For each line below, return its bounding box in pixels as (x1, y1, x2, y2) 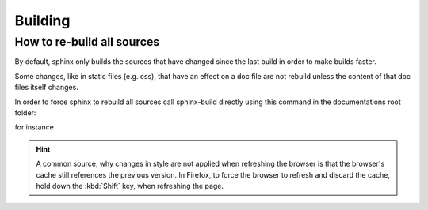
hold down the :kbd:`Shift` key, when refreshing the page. (36, 181, 224, 190)
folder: (14, 107, 36, 118)
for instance (14, 122, 55, 132)
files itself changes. (14, 83, 78, 92)
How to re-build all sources (14, 35, 160, 49)
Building (14, 12, 71, 29)
